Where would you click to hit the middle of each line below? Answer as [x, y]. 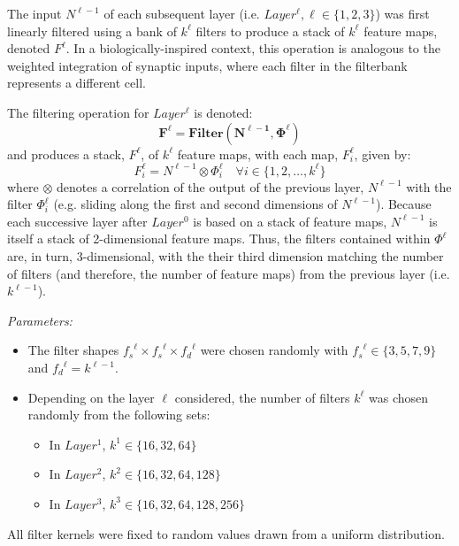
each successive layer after [77, 221]
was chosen [399, 397]
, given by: [382, 154]
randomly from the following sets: [119, 415]
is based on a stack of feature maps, [290, 221]
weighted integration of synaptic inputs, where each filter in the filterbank [207, 65]
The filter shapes [73, 350]
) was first [402, 13]
